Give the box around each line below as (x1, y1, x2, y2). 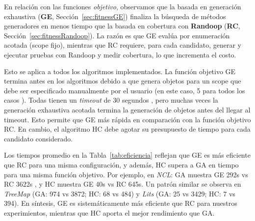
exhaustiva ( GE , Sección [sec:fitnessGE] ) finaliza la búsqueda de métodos (4, 11, 226, 21)
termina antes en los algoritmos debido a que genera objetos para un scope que (4, 76, 241, 86)
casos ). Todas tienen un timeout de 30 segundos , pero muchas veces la (4, 95, 218, 105)
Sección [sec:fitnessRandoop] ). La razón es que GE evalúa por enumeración (4, 30, 230, 40)
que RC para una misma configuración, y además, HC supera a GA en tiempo (4, 159, 239, 169)
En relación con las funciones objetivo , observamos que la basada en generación (4, 1, 241, 11)
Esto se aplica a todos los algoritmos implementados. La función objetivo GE (4, 66, 236, 76)
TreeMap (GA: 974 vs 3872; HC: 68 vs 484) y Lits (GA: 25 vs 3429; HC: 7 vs (4, 188, 235, 198)
